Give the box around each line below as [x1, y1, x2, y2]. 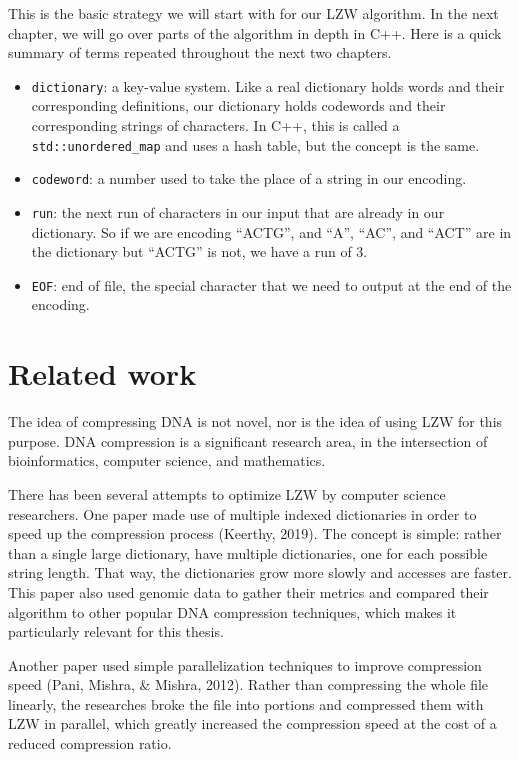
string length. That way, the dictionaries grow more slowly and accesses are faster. [8, 562, 512, 583]
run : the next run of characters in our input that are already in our [31, 201, 445, 222]
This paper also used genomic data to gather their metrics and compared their [8, 581, 489, 602]
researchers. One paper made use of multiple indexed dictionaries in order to [8, 503, 477, 524]
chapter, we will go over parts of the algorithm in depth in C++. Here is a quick [8, 22, 502, 43]
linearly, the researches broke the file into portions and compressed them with [8, 693, 484, 714]
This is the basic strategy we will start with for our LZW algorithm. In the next [8, 3, 499, 23]
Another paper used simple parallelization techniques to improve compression [8, 654, 482, 675]
